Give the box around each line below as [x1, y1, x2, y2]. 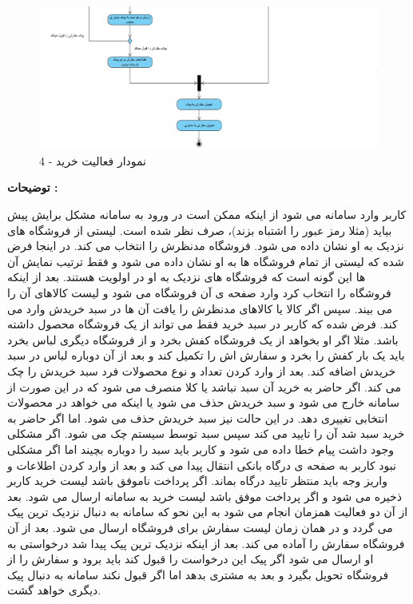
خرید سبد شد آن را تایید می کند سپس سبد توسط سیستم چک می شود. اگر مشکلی [7, 425, 405, 442]
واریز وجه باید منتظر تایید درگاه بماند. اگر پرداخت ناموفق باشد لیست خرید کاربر [7, 472, 388, 489]
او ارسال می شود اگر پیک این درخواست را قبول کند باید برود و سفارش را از [7, 550, 374, 567]
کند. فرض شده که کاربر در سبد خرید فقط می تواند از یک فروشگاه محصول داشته [7, 316, 398, 332]
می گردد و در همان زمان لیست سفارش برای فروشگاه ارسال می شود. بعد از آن [7, 519, 393, 535]
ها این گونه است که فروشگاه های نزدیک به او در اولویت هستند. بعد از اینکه [7, 268, 366, 285]
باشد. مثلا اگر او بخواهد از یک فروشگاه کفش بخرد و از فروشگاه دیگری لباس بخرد [7, 331, 399, 348]
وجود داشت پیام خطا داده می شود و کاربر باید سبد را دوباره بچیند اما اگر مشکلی [7, 440, 394, 457]
